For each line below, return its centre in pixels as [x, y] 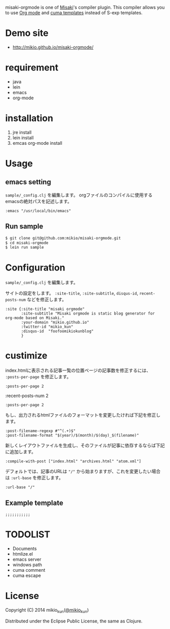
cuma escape [27, 575]
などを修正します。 [47, 300]
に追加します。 [21, 452]
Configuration [35, 268]
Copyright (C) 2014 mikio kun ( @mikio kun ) [47, 611]
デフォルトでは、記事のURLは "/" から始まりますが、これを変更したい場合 [83, 471]
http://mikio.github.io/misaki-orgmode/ [53, 47]
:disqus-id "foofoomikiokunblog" [57, 331]
